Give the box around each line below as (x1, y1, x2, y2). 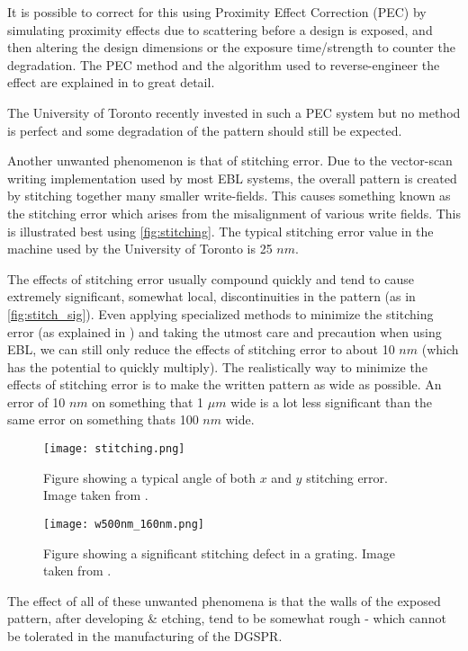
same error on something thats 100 (7, 410, 199, 429)
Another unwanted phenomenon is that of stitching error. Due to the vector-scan (7, 151, 453, 170)
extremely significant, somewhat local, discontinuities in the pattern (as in (7, 287, 416, 306)
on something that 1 (92, 392, 204, 411)
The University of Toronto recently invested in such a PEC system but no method (7, 103, 461, 121)
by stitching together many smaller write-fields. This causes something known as (7, 186, 451, 205)
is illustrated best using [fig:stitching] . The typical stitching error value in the (7, 221, 434, 240)
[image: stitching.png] (43, 442, 185, 456)
